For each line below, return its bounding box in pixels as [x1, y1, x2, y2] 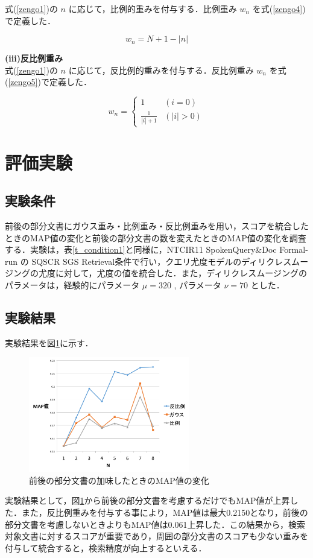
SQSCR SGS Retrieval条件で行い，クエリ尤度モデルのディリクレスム [31, 255, 300, 267]
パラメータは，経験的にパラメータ [5, 278, 140, 291]
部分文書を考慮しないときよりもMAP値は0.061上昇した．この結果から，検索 [5, 518, 306, 530]
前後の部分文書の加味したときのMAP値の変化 [29, 474, 209, 486]
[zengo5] [8, 75, 38, 88]
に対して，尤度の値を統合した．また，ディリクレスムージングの [55, 267, 308, 279]
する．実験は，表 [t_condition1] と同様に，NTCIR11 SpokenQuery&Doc [5, 243, 277, 256]
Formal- [279, 243, 308, 256]
